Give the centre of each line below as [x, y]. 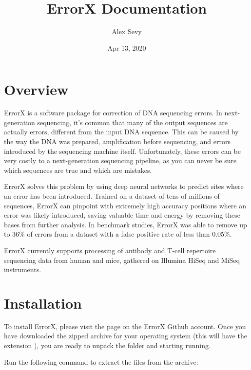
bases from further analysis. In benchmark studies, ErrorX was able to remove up [125, 224]
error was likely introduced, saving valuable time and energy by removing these [122, 215]
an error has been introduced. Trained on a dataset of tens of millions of [112, 196]
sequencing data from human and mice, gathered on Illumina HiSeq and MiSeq [122, 260]
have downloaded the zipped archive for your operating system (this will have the [125, 336]
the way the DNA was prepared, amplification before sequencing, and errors [117, 141]
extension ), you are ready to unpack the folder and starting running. [107, 345]
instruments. [23, 269]
